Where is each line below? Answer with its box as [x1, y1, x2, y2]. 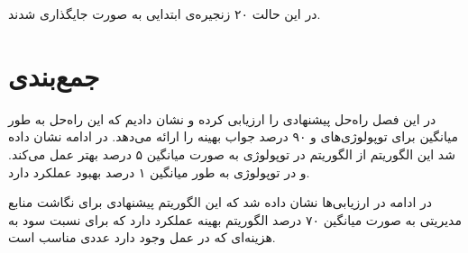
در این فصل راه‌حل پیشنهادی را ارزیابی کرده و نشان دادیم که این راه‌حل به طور [8, 109, 436, 128]
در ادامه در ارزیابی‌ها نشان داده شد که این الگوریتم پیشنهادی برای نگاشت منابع [8, 193, 432, 212]
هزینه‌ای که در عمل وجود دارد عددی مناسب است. [8, 228, 276, 247]
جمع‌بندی [8, 57, 100, 94]
